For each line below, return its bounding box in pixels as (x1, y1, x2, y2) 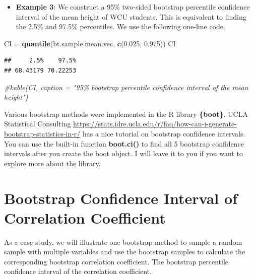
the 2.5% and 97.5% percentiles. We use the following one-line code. (16, 21, 225, 32)
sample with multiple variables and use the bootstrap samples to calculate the (4, 246, 245, 257)
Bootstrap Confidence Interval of (4, 187, 237, 208)
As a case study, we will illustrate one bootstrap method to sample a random (4, 236, 242, 247)
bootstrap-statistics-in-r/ (4, 128, 81, 138)
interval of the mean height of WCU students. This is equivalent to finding (16, 11, 246, 22)
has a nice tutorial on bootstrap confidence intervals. (82, 128, 245, 138)
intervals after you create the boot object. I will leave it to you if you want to (4, 148, 243, 159)
